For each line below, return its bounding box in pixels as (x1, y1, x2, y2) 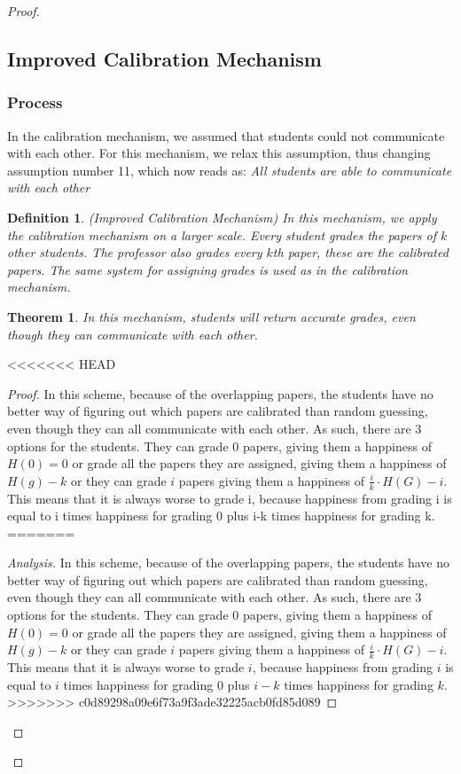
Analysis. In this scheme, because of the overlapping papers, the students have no (7, 553, 449, 572)
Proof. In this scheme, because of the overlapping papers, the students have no (7, 384, 434, 403)
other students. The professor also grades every (7, 243, 262, 262)
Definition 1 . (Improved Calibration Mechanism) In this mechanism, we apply (7, 207, 437, 226)
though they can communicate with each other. (7, 324, 258, 343)
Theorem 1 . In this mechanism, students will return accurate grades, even (7, 307, 416, 325)
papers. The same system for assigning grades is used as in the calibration (7, 260, 408, 278)
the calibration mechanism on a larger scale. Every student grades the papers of (7, 225, 436, 244)
